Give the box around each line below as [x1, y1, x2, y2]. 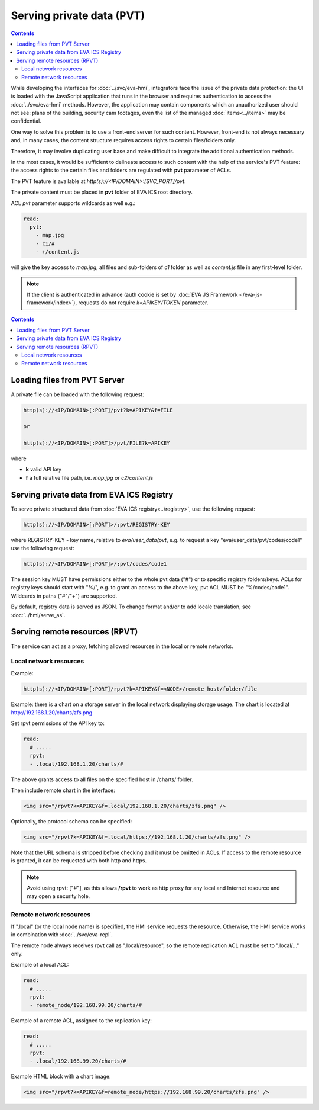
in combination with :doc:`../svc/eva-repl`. [11, 931, 113, 938]
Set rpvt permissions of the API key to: [11, 720, 105, 727]
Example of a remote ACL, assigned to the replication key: [11, 1017, 152, 1024]
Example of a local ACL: [11, 961, 69, 968]
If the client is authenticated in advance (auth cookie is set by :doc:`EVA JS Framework [27, 291, 238, 298]
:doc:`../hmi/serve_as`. [11, 611, 66, 618]
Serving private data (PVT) [11, 9, 145, 22]
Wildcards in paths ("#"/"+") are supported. [11, 592, 118, 599]
